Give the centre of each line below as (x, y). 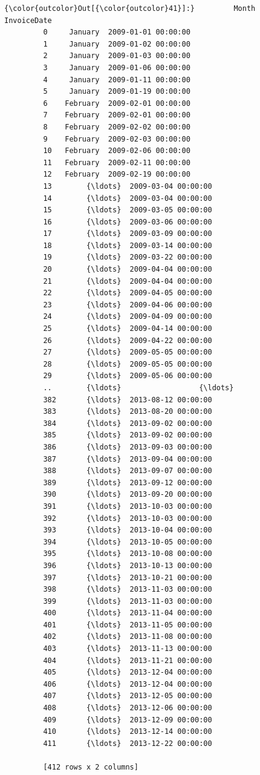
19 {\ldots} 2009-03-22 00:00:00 (128, 257)
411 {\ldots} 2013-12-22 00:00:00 (128, 743)
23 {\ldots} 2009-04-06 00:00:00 (128, 305)
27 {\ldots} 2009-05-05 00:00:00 (128, 352)
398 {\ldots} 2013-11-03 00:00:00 (128, 590)
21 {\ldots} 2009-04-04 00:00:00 (128, 281)
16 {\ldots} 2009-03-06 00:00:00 (128, 222)
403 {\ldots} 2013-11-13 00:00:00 (128, 649)
